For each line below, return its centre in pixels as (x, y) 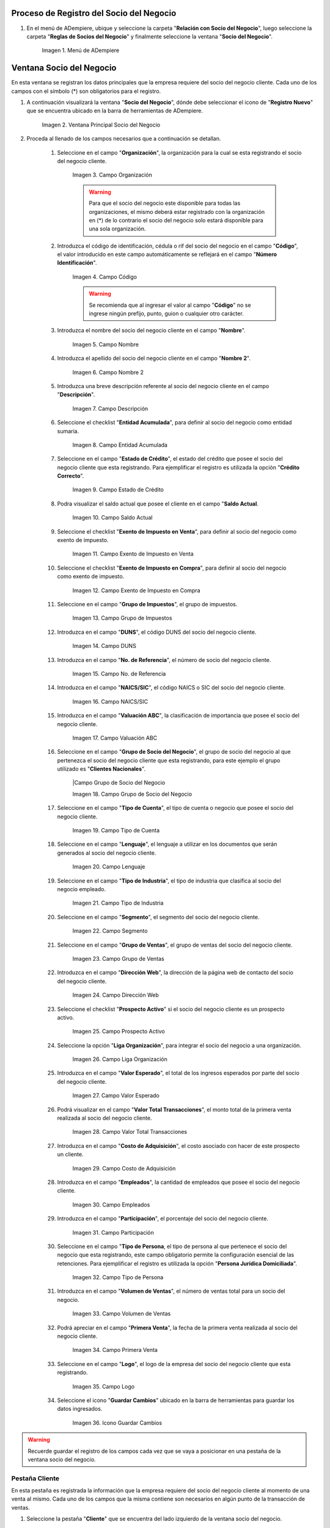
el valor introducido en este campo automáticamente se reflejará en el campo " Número (167, 254)
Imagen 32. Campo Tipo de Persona (118, 1277)
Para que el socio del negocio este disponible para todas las (165, 203)
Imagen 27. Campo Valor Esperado (116, 1096)
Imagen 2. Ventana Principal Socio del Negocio (101, 125)
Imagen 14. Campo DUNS (105, 646)
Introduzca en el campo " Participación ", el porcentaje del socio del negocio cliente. (163, 1219)
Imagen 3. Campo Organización (112, 175)
